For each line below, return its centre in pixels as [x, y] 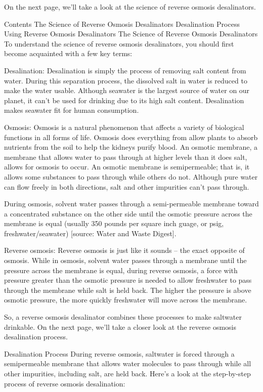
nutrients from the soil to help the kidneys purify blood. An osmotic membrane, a [131, 147]
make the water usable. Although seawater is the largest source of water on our [127, 90]
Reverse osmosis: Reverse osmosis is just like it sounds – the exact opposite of [124, 250]
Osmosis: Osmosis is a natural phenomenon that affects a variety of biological [124, 127]
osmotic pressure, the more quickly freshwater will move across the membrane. [126, 300]
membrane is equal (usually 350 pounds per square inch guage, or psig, [114, 223]
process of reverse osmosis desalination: [65, 383]
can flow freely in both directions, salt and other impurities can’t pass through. [127, 186]
